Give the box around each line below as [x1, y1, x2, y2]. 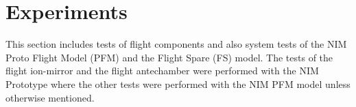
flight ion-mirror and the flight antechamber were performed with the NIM [5, 63, 319, 78]
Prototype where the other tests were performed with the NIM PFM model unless [5, 76, 351, 91]
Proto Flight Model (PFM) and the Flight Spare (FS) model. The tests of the [5, 50, 333, 64]
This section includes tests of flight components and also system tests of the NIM [5, 37, 347, 51]
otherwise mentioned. [5, 90, 95, 104]
